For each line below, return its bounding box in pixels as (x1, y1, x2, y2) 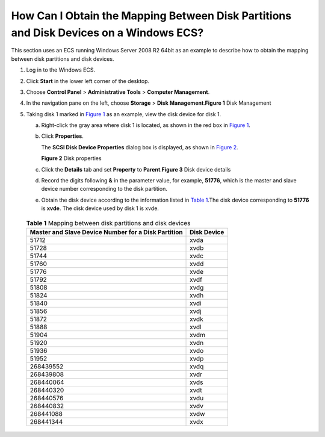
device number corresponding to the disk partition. (41, 185, 168, 193)
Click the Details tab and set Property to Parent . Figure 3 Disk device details (41, 166, 231, 173)
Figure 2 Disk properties (41, 155, 102, 162)
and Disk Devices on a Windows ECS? (11, 26, 204, 39)
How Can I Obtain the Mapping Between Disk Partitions (11, 9, 292, 22)
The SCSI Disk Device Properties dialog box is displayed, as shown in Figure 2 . (41, 143, 238, 150)
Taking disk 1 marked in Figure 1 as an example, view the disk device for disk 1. (26, 110, 221, 117)
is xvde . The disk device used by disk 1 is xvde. (41, 205, 159, 212)
